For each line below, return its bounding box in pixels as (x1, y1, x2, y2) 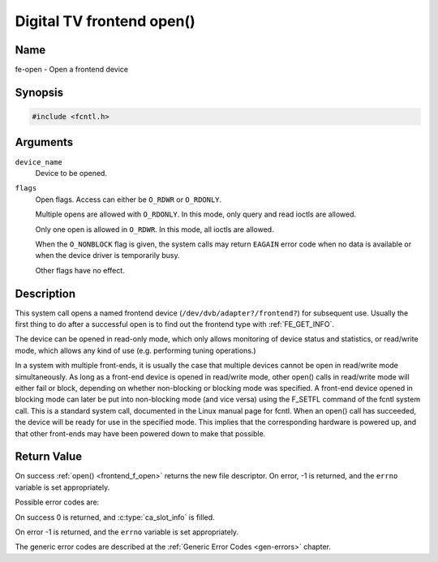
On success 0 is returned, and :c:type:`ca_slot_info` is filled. (15, 512, 215, 522)
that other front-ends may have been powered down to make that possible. (15, 428, 266, 438)
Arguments (15, 135, 74, 149)
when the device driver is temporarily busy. (35, 251, 180, 260)
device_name (15, 157, 62, 166)
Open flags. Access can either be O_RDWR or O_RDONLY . (35, 195, 222, 204)
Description (15, 286, 76, 300)
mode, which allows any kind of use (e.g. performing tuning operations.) (15, 345, 256, 355)
